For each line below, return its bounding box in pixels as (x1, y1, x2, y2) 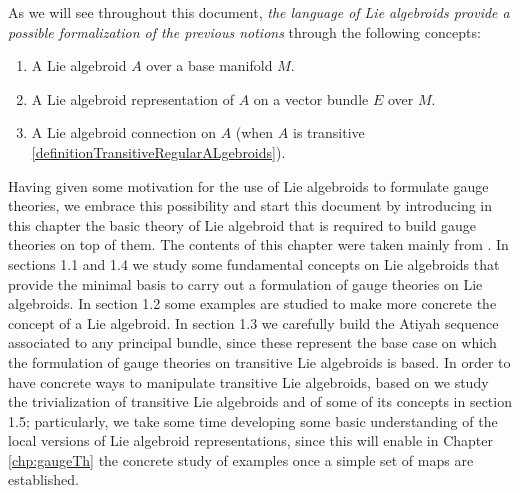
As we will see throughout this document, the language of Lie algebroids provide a (8, 2, 510, 22)
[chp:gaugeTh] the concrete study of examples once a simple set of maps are (8, 449, 474, 470)
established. (8, 469, 79, 490)
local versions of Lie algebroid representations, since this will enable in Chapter (8, 430, 494, 451)
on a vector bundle (253, 88, 369, 109)
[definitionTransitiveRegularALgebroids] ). (31, 141, 286, 162)
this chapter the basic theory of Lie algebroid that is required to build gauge (8, 214, 477, 235)
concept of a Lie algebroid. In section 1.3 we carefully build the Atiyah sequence (8, 312, 499, 333)
